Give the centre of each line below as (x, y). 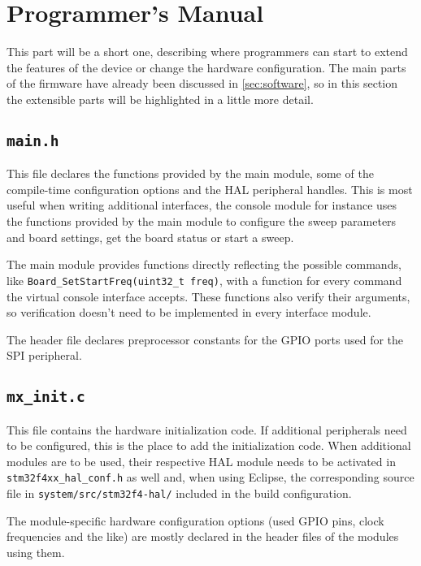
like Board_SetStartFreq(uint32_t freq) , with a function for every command (204, 280)
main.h (33, 140)
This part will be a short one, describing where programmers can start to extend (207, 52)
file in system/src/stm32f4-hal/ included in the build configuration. (179, 493)
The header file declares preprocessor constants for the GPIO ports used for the (205, 339)
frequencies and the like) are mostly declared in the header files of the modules (203, 536)
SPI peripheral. (44, 355)
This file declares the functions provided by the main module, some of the (190, 173)
